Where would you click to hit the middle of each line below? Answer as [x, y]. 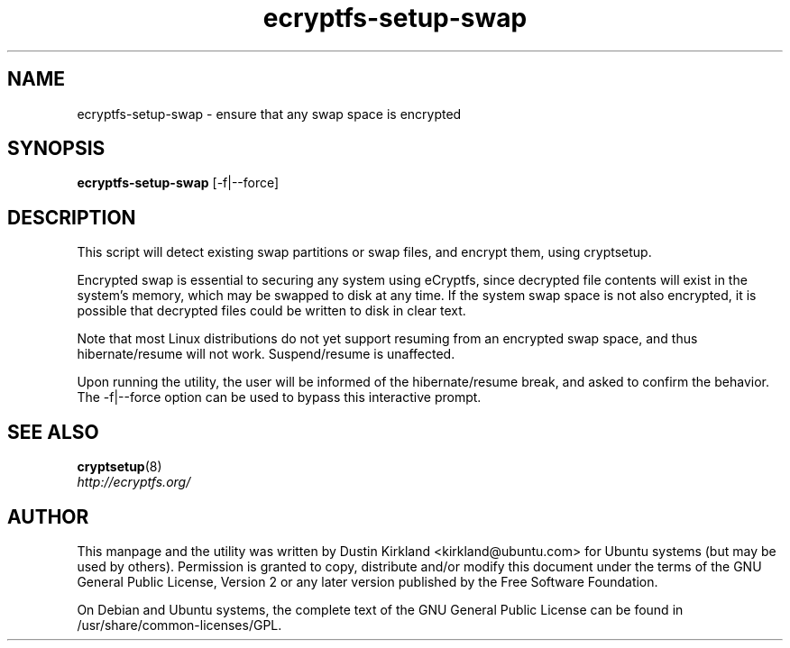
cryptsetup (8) [119, 467]
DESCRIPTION [72, 217]
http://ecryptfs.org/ [134, 482]
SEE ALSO [53, 432]
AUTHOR [48, 516]
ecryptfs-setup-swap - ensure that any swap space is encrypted [269, 114]
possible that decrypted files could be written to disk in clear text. [271, 311]
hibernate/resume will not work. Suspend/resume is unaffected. [266, 354]
